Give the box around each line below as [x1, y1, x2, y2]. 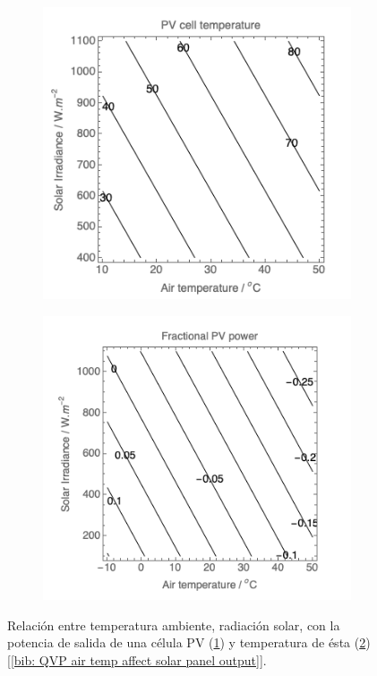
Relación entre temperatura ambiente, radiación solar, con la [7, 615, 340, 634]
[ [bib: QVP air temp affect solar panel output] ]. [7, 650, 267, 669]
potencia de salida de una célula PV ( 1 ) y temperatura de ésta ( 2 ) [7, 633, 371, 652]
